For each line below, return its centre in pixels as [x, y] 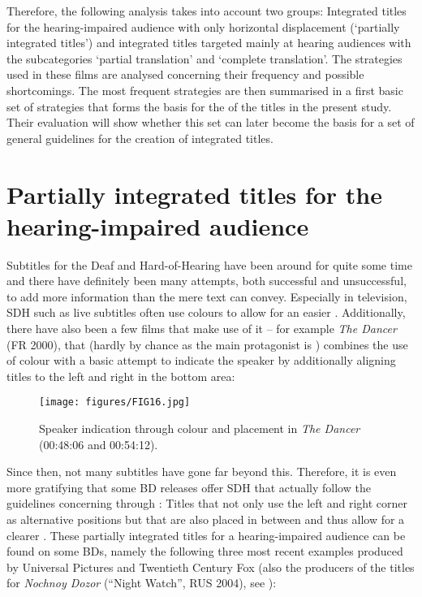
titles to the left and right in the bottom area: [121, 376]
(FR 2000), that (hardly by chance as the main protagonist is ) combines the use [207, 344]
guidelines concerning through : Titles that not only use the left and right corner [207, 503]
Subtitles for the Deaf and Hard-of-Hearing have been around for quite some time [209, 264]
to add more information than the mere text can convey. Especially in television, [207, 296]
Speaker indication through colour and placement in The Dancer [200, 428]
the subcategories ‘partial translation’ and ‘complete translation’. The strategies [205, 58]
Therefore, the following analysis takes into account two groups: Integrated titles [207, 11]
